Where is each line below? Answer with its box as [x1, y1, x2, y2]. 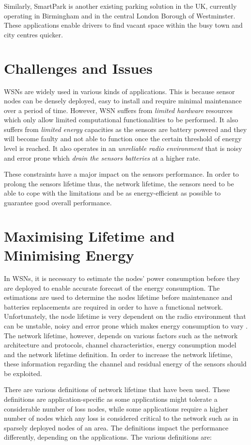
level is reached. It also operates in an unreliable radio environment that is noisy [4, 143, 242, 153]
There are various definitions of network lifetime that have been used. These [4, 384, 230, 395]
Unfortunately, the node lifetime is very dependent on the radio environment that [4, 311, 246, 321]
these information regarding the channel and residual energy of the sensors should [4, 359, 247, 369]
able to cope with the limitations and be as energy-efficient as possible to [4, 188, 221, 198]
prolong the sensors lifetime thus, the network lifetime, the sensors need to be [4, 178, 234, 188]
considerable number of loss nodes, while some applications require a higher [4, 403, 228, 413]
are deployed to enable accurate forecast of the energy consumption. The [4, 282, 220, 293]
